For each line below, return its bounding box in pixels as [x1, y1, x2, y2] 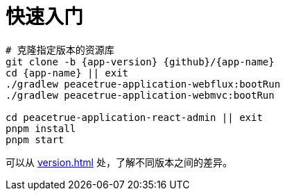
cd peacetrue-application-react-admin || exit [6, 111, 263, 123]
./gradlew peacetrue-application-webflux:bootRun [6, 78, 281, 90]
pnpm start [6, 133, 64, 145]
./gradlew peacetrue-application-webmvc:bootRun [6, 89, 275, 101]
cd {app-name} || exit [6, 67, 129, 79]
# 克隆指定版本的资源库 [6, 44, 114, 56]
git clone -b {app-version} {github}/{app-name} [6, 56, 275, 67]
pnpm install [6, 122, 76, 134]
